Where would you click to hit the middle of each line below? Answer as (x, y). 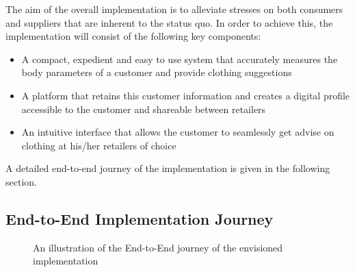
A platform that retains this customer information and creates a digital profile (186, 95)
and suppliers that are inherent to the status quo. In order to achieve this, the (169, 22)
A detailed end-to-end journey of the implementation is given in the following (168, 168)
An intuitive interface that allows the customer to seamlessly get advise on (178, 132)
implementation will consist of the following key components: (133, 36)
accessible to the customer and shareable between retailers (144, 109)
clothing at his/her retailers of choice (99, 145)
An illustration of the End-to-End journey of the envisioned (158, 247)
